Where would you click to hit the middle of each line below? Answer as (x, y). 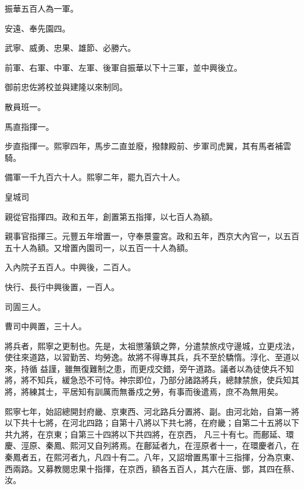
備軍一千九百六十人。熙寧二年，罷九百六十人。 (95, 177)
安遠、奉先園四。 (37, 28)
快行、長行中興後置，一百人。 (62, 286)
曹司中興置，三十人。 (46, 326)
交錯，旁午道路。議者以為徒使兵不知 (224, 368)
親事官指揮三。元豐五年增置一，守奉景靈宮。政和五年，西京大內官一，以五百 (152, 236)
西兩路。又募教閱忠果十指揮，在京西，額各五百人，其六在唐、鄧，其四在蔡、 (152, 468)
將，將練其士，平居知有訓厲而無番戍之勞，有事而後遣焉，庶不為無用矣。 (144, 392)
